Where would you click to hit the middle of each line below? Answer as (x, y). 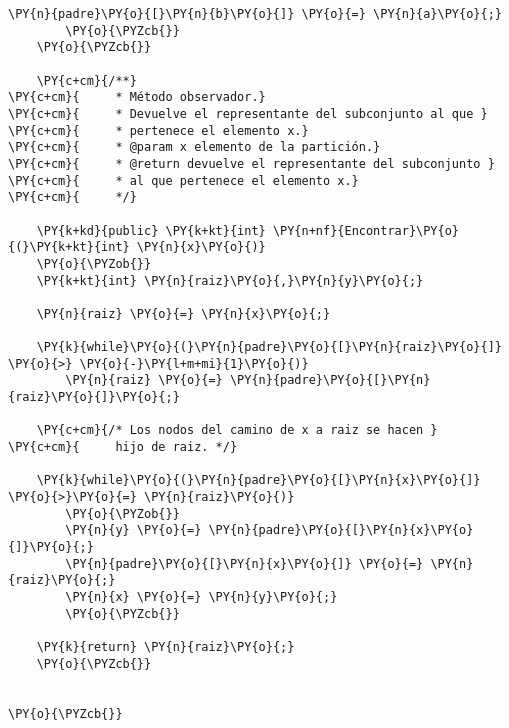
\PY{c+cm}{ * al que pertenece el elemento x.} (183, 180)
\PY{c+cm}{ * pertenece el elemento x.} (158, 130)
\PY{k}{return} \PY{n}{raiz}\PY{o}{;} (165, 646)
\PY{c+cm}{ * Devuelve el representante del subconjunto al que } (248, 113)
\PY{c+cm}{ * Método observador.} (137, 97)
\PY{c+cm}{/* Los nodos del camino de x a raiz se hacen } (237, 430)
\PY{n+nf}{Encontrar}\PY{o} (366, 230)
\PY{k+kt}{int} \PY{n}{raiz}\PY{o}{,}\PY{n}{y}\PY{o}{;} (230, 280)
